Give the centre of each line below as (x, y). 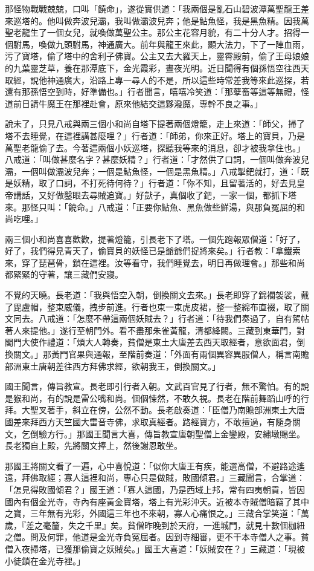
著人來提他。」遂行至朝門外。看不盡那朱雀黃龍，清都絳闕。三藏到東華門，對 (155, 330)
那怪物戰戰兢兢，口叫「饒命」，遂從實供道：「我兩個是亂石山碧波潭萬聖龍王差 (157, 8)
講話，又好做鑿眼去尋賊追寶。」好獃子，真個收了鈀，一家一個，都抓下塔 (155, 194)
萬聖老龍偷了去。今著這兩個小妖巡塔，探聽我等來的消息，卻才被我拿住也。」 (155, 147)
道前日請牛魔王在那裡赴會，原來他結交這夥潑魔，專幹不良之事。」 (134, 103)
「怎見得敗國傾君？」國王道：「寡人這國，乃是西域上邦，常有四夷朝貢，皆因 (155, 489)
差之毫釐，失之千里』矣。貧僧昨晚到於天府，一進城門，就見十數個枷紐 (165, 525)
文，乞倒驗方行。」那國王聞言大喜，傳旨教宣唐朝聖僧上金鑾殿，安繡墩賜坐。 (155, 433)
